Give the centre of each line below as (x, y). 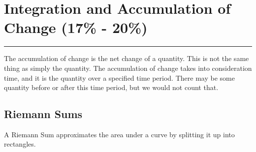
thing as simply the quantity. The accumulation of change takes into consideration (128, 68)
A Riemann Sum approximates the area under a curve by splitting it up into (119, 134)
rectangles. (20, 144)
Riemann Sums (43, 114)
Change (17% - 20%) (76, 27)
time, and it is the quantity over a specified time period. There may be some (119, 77)
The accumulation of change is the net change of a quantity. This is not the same (127, 58)
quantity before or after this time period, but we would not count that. (111, 87)
